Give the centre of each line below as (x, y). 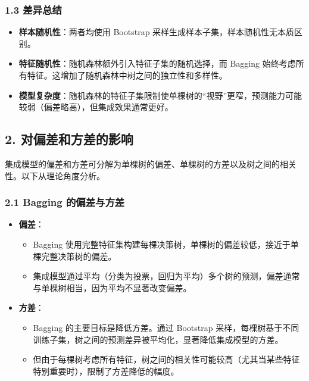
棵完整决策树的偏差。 (75, 256)
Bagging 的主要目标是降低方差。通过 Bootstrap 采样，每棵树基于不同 (166, 327)
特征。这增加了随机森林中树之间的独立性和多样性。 (127, 75)
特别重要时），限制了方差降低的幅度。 (106, 371)
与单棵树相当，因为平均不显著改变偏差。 (112, 287)
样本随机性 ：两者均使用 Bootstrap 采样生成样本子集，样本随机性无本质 (157, 32)
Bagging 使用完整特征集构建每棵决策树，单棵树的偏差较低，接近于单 (166, 244)
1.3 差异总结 (33, 9)
